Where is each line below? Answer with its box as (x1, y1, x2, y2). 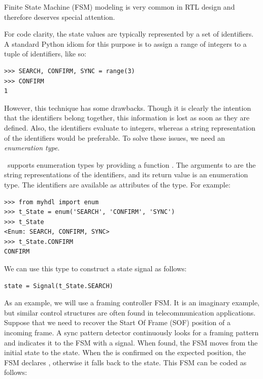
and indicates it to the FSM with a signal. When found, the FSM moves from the (4, 337, 258, 348)
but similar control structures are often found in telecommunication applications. (4, 307, 256, 318)
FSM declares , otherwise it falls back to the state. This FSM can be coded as (4, 357, 247, 367)
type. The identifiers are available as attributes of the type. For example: (4, 179, 231, 189)
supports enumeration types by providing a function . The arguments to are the (7, 159, 256, 170)
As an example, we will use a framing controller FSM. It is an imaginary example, (4, 297, 260, 308)
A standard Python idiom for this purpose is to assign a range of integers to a (4, 38, 247, 49)
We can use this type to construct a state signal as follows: (4, 263, 187, 274)
